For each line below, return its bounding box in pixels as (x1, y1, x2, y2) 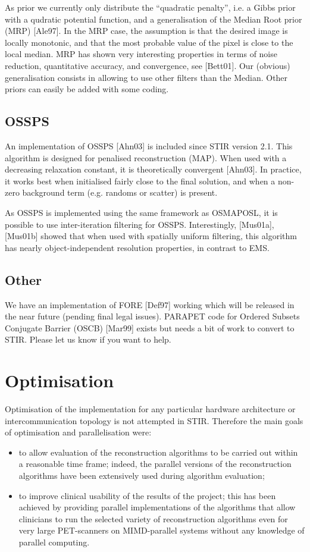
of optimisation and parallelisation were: (5, 426, 152, 438)
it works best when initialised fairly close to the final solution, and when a (5, 174, 275, 187)
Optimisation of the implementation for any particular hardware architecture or (5, 403, 296, 415)
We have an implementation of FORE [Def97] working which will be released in (5, 298, 295, 310)
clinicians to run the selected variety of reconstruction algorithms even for (18, 512, 288, 525)
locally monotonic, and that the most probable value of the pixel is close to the (5, 36, 293, 48)
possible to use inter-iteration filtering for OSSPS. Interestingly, (5, 218, 237, 230)
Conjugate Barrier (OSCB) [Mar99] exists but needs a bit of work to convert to (5, 321, 295, 334)
